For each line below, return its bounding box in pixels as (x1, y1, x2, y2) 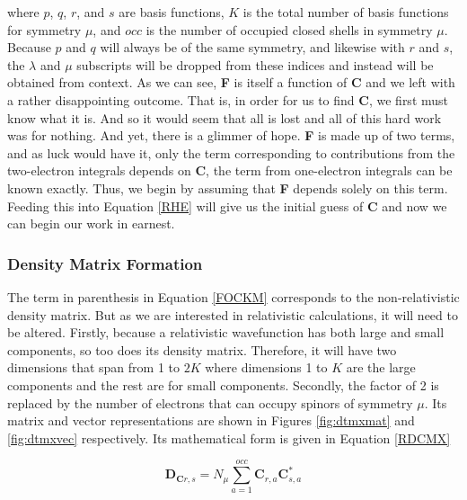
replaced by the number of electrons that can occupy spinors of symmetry (7, 393, 413, 412)
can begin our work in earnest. (7, 214, 175, 233)
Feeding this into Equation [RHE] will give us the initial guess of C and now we (7, 196, 447, 215)
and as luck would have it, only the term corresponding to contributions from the (7, 143, 455, 162)
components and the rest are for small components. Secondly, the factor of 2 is (7, 375, 439, 394)
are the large (346, 358, 416, 377)
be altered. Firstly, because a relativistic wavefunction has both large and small (7, 323, 445, 342)
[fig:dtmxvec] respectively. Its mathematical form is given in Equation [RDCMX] (7, 428, 451, 447)
